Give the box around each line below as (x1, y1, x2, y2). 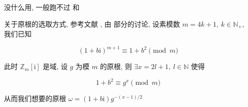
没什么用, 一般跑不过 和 (4, 2, 80, 12)
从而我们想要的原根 (4, 93, 66, 104)
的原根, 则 (100, 61, 132, 71)
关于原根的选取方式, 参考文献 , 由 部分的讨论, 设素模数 (4, 18, 180, 29)
